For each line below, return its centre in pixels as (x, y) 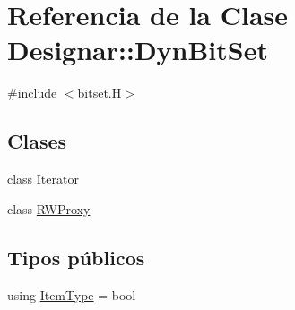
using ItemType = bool (72, 294)
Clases (37, 141)
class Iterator (43, 179)
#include (32, 93)
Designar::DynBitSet (138, 50)
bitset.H (100, 93)
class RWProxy (49, 208)
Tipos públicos (76, 257)
